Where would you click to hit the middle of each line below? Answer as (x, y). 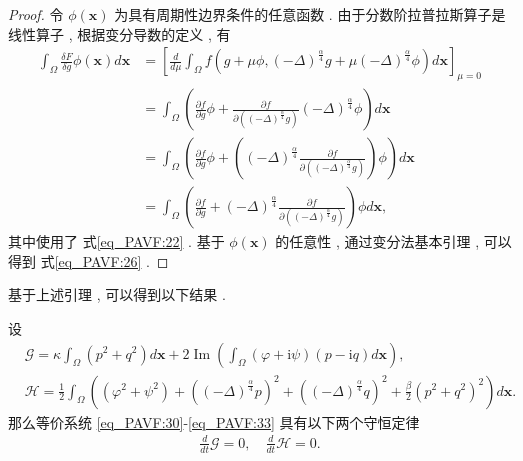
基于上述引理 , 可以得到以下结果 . (117, 294)
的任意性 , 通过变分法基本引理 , (377, 241)
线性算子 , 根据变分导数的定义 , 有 (119, 33)
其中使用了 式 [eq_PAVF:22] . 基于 (116, 241)
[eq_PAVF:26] (98, 260)
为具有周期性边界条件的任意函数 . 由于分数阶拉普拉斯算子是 (310, 14)
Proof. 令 (36, 14)
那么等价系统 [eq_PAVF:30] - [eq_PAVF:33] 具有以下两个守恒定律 (214, 421)
